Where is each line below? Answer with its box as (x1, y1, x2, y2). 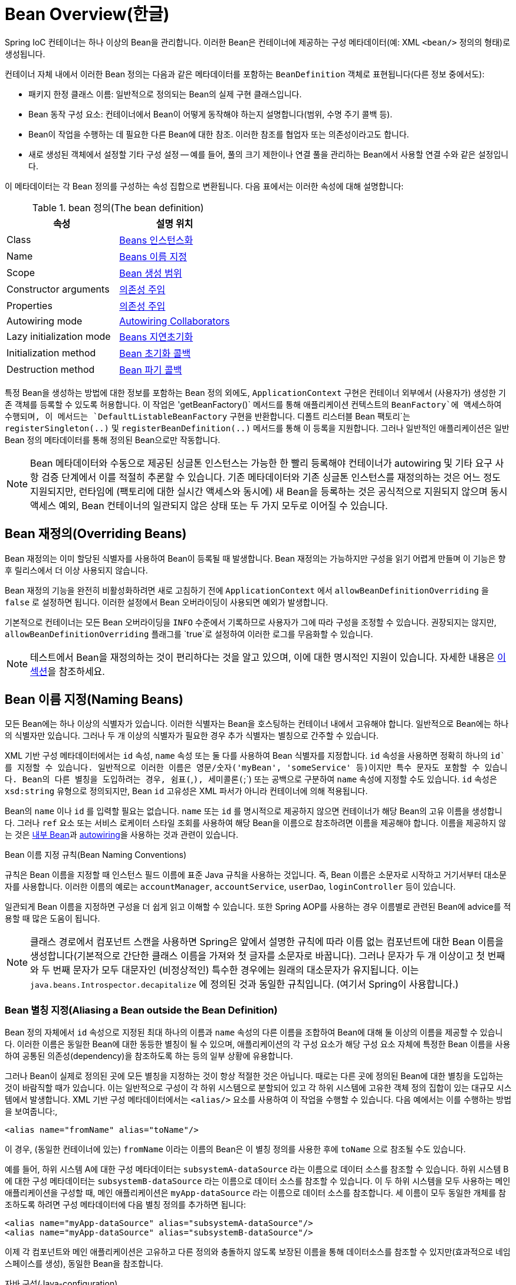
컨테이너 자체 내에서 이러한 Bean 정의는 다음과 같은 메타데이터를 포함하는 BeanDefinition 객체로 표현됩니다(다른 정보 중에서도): (5, 68, 485, 79)
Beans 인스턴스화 (119, 234, 193, 246)
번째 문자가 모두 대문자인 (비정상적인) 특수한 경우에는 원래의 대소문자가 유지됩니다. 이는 (52, 964, 419, 976)
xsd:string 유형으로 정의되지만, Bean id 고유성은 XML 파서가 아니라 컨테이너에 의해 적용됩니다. (5, 786, 368, 796)
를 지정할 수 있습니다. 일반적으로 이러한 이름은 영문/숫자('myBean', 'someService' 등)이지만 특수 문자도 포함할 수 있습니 (5, 763, 508, 773)
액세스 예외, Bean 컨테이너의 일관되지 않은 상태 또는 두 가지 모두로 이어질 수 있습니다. (30, 499, 388, 512)
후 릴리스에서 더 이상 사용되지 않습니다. (5, 565, 148, 575)
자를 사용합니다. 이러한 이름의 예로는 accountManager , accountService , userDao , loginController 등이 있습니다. (5, 881, 456, 892)
